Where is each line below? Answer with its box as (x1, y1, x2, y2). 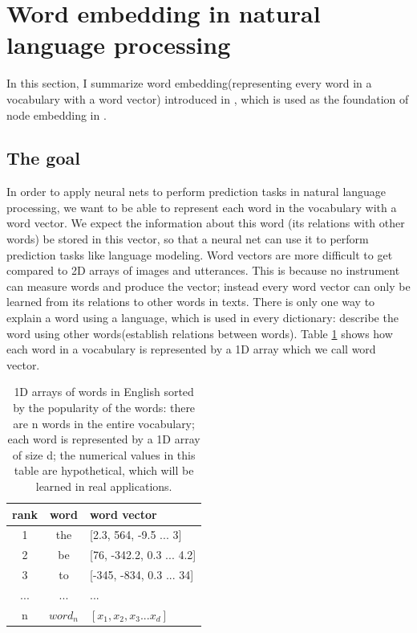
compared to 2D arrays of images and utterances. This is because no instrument (6, 262, 400, 279)
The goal (6, 145, 80, 170)
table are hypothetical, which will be (14, 462, 194, 479)
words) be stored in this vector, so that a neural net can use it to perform (6, 231, 369, 247)
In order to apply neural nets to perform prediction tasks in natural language (6, 183, 387, 200)
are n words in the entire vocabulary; (13, 415, 195, 431)
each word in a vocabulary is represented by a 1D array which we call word (6, 341, 376, 357)
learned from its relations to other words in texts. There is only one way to (6, 293, 375, 310)
